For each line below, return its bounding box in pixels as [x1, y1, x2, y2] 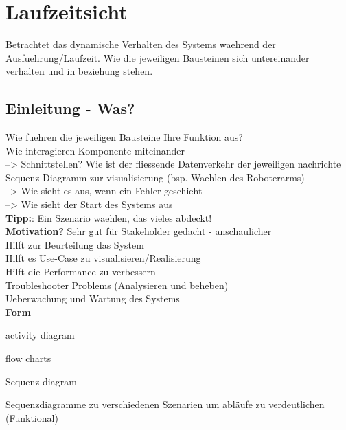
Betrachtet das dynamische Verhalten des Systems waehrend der [5, 37, 276, 52]
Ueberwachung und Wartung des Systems [5, 291, 180, 306]
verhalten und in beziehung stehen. [5, 64, 153, 78]
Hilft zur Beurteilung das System [5, 237, 144, 251]
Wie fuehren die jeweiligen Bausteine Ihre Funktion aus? [5, 130, 243, 144]
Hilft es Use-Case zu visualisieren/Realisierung [5, 251, 201, 265]
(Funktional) [5, 410, 58, 425]
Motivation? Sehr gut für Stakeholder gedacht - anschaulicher [5, 224, 272, 238]
